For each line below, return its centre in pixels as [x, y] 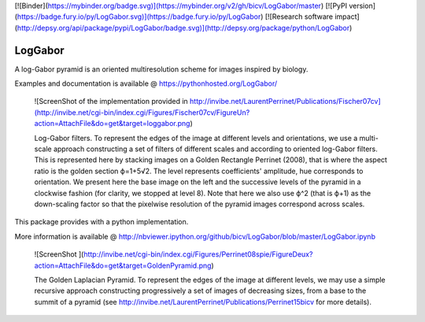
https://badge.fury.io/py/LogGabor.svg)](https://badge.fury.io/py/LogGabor [139, 17]
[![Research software [299, 17]
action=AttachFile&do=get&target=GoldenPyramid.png [123, 265]
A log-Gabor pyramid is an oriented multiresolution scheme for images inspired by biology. [161, 69]
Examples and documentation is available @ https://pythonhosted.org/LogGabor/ [146, 83]
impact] [347, 17]
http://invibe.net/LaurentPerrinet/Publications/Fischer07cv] [285, 102]
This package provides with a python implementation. [102, 222]
